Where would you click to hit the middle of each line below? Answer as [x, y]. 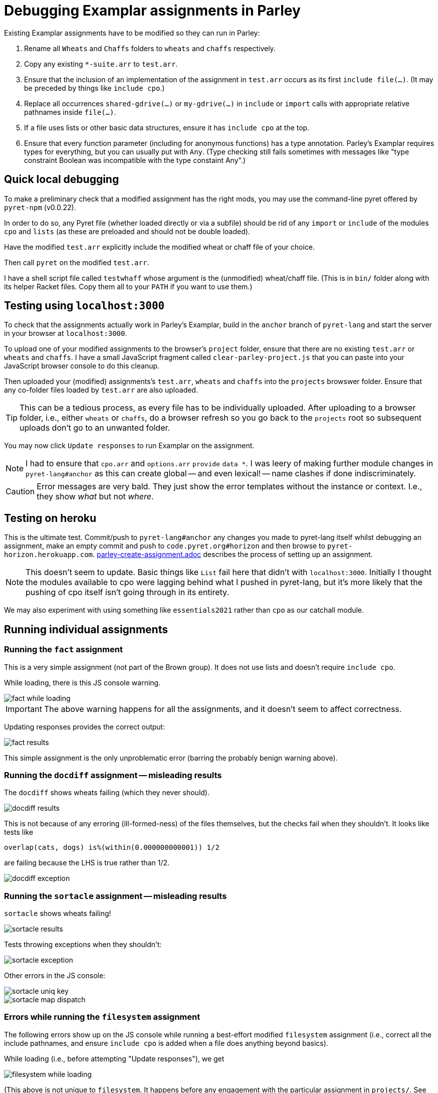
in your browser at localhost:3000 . [66, 333]
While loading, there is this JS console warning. [82, 682]
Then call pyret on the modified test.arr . [77, 262]
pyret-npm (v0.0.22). [40, 207]
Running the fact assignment [63, 650]
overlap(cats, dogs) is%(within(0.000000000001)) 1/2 [112, 848]
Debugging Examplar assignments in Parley [152, 11]
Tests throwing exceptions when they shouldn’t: [83, 944]
